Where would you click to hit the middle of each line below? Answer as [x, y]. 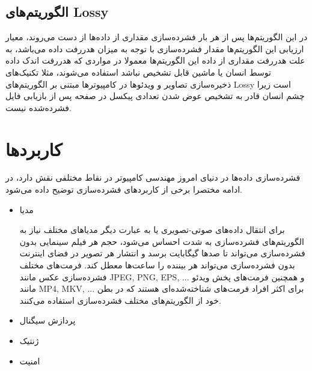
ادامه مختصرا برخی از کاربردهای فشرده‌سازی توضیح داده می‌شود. [124, 189]
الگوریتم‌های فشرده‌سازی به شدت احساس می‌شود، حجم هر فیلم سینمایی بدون [162, 241]
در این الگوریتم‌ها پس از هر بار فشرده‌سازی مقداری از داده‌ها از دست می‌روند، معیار [157, 37]
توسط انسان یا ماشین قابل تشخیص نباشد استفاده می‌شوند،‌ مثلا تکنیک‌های [138, 72]
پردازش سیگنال [47, 320]
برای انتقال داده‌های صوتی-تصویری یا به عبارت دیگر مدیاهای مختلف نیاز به [152, 230]
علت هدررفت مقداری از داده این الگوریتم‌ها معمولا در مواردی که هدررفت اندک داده [155, 60]
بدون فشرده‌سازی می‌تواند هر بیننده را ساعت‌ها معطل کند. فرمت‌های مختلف [157, 265]
